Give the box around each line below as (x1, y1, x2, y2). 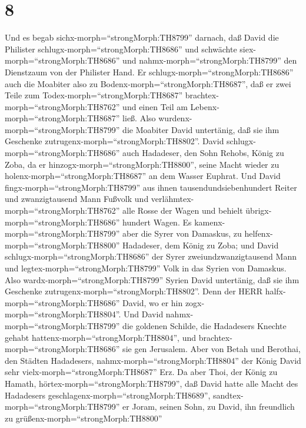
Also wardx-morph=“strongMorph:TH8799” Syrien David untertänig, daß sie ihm (5, 273, 300, 286)
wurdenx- (158, 112, 192, 124)
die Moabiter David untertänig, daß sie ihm (122, 123, 280, 135)
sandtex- (212, 389, 244, 401)
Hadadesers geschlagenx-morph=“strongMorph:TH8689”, (5, 389, 211, 401)
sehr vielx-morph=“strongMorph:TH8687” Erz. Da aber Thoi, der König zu (5, 366, 278, 378)
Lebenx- (190, 100, 219, 112)
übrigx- (245, 204, 272, 217)
